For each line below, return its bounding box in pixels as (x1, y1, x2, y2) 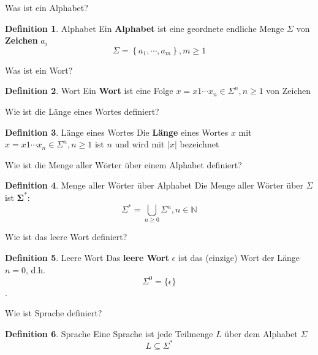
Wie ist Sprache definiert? (5, 306, 102, 319)
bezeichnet (180, 138, 219, 150)
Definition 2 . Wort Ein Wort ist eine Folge (5, 84, 173, 97)
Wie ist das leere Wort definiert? (5, 230, 127, 243)
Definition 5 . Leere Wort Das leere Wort (5, 251, 169, 263)
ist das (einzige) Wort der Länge (178, 251, 300, 263)
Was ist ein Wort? (5, 63, 73, 76)
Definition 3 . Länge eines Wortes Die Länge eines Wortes (5, 125, 229, 138)
